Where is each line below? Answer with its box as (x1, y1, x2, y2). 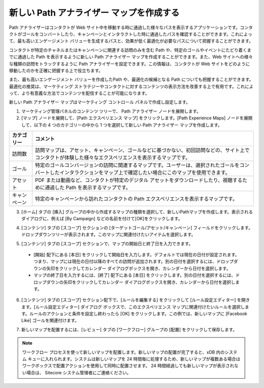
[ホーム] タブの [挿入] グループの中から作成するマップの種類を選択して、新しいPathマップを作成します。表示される (21, 209, 253, 215)
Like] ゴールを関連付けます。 (21, 318, 79, 323)
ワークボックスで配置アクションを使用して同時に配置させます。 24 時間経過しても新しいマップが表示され (22, 363, 235, 369)
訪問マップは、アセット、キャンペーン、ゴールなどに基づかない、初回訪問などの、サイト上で (35, 147, 250, 154)
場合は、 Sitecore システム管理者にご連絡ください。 (26, 369, 132, 375)
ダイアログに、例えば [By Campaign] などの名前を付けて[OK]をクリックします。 (21, 216, 183, 222)
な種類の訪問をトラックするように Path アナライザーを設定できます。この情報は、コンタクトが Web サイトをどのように (9, 61, 250, 67)
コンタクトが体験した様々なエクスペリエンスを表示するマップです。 (35, 154, 191, 161)
